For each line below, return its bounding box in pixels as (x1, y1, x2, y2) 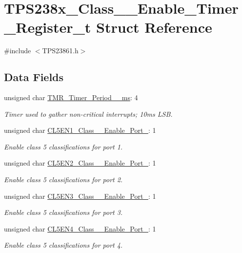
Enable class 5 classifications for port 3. (4, 207, 123, 217)
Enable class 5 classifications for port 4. (4, 240, 123, 250)
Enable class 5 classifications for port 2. (4, 174, 123, 185)
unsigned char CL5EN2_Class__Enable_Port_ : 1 (4, 158, 156, 168)
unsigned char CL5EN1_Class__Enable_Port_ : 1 (4, 125, 156, 135)
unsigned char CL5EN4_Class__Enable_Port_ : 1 (4, 223, 156, 233)
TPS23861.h (42, 45, 79, 56)
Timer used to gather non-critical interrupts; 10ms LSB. (4, 108, 173, 119)
